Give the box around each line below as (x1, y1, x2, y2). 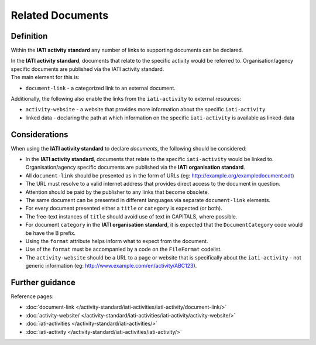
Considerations (11, 129, 68, 139)
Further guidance (11, 277, 75, 287)
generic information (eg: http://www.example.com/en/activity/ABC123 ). (25, 262, 197, 269)
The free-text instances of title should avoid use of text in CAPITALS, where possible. (25, 213, 238, 220)
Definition (11, 31, 48, 41)
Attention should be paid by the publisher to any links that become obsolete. (25, 188, 209, 196)
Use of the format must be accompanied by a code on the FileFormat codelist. (25, 246, 222, 253)
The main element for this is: (11, 74, 80, 81)
